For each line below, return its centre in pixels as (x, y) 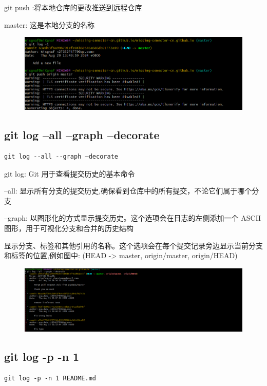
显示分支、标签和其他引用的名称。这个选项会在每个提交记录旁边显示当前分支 (133, 245)
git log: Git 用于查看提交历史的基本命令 (70, 173)
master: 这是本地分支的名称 (49, 24)
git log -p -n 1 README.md (50, 378)
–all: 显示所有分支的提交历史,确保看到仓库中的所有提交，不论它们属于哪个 (128, 191)
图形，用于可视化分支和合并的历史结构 (69, 228)
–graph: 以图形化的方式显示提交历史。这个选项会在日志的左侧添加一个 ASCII (133, 218)
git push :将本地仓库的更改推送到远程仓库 (73, 7)
